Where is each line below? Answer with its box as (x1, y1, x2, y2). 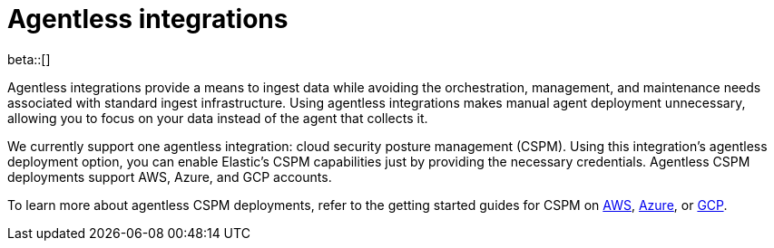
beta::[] (7, 51, 51, 67)
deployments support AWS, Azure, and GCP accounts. (7, 168, 332, 185)
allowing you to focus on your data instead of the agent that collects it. (7, 110, 428, 126)
